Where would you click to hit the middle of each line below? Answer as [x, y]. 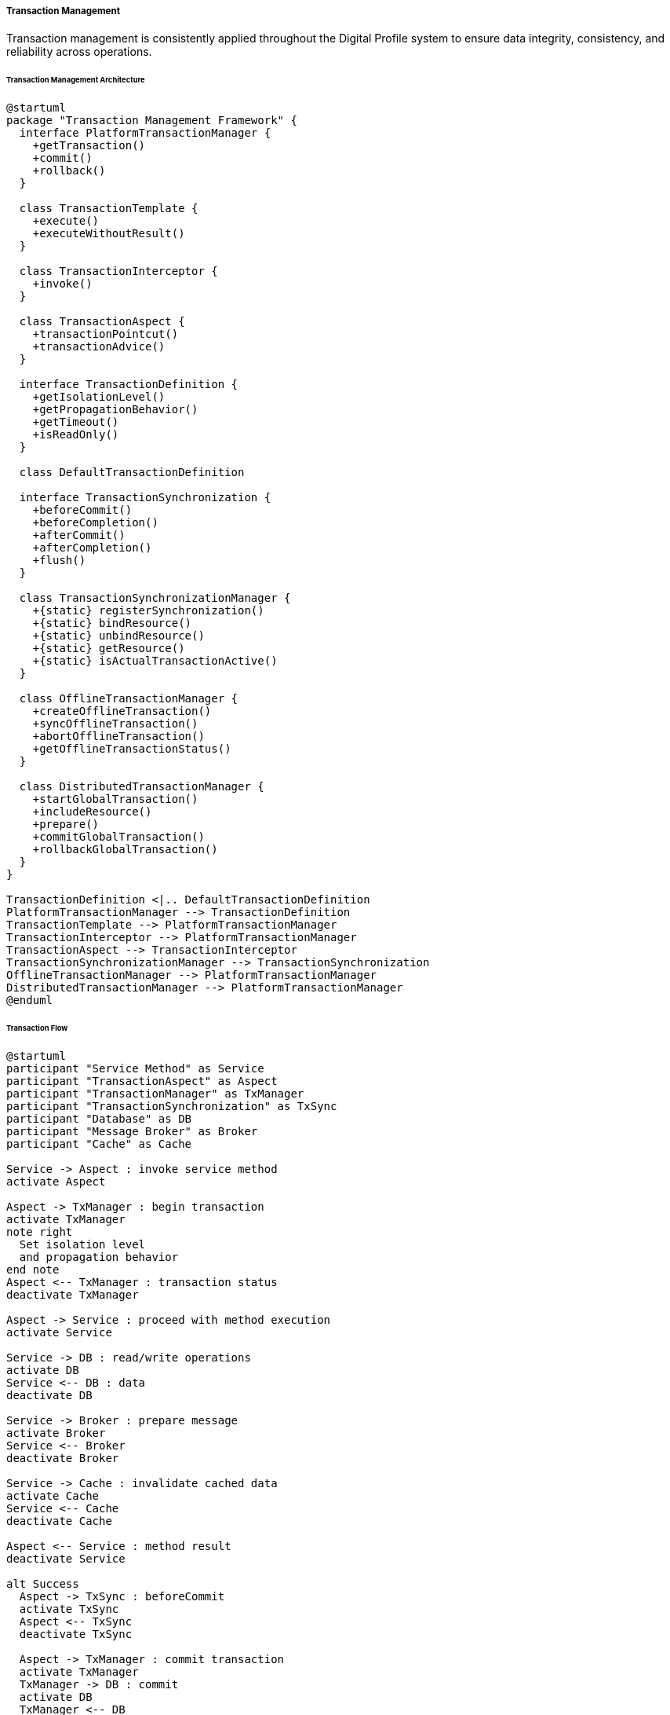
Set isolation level [82, 1244]
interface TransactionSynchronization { [145, 498]
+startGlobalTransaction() [115, 799]
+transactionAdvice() [99, 347]
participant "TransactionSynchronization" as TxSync [172, 1106]
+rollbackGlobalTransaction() [125, 850]
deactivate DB [49, 1395]
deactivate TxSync [76, 1634]
